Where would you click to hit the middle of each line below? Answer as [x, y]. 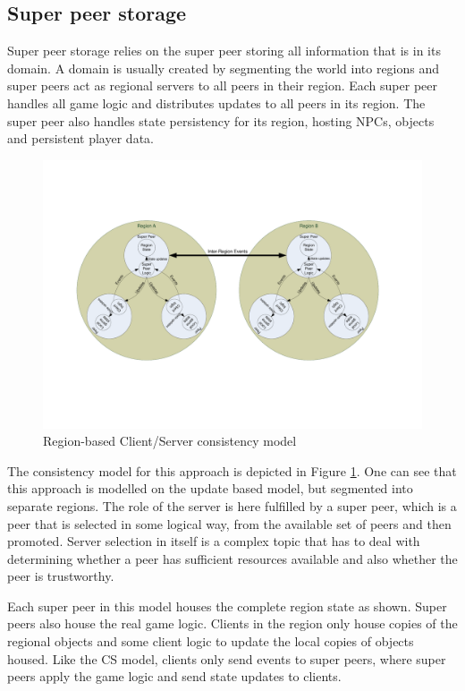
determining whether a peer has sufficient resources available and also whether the [232, 558]
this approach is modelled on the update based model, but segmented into [210, 488]
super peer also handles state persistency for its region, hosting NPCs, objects [221, 120]
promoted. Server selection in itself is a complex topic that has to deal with [214, 541]
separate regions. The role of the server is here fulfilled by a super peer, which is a [232, 505]
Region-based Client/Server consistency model [170, 441]
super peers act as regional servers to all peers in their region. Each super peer [222, 85]
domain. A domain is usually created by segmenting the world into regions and [224, 68]
